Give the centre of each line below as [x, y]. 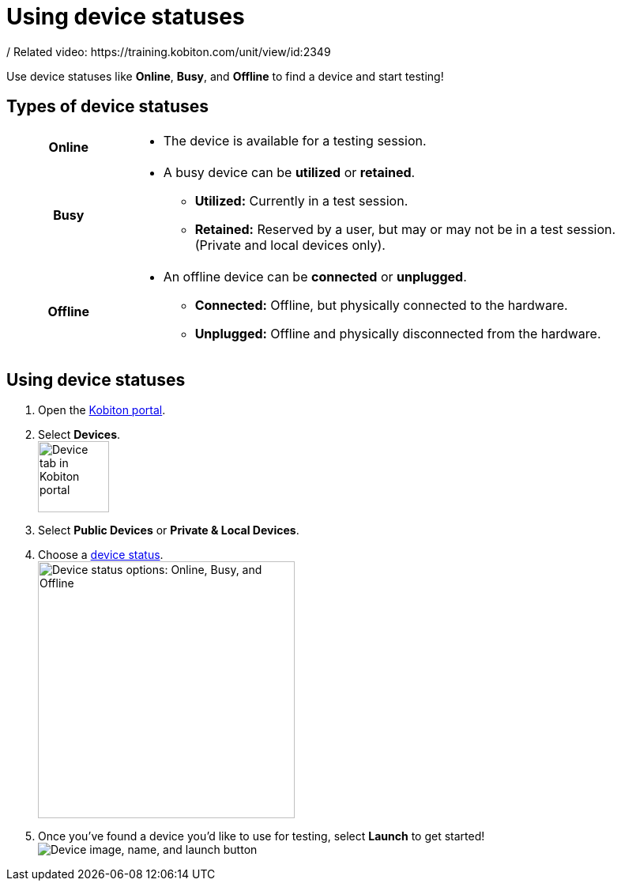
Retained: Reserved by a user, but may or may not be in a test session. [405, 229]
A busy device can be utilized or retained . [289, 172]
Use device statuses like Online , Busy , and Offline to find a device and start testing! [225, 76]
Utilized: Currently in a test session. [301, 200]
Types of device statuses [108, 107]
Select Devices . [79, 435]
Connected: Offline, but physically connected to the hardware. [381, 305]
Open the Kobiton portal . [102, 410]
